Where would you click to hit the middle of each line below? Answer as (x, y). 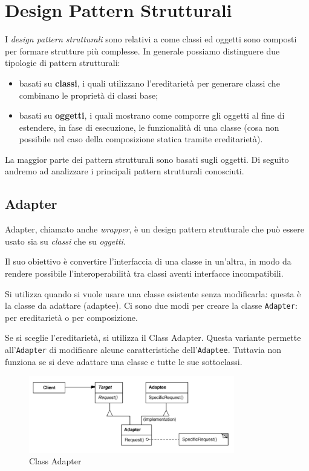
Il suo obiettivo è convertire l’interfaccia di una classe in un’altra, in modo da (148, 261)
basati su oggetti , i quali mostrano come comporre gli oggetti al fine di (152, 115)
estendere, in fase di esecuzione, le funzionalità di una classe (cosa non (149, 127)
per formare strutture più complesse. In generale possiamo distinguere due (142, 51)
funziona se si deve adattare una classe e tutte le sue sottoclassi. (124, 361)
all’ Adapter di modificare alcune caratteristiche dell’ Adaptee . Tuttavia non (143, 350)
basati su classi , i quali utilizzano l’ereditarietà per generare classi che (149, 83)
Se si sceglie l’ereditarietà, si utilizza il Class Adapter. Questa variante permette (153, 338)
